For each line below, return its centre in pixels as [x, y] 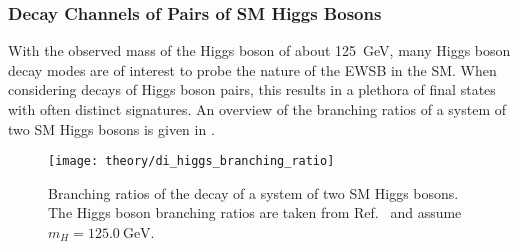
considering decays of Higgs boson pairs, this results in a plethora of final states [252, 89]
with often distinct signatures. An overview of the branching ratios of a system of [257, 109]
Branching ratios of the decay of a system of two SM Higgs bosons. [253, 192]
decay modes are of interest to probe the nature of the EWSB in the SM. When [252, 69]
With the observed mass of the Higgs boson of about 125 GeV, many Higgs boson [259, 50]
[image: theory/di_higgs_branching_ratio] [191, 161]
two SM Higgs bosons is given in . [111, 128]
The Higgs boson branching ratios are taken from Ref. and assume [255, 212]
